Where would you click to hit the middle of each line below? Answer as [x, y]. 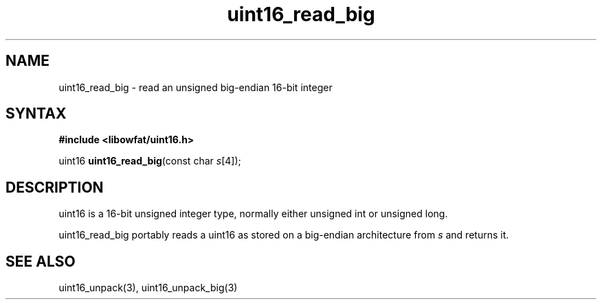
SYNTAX [36, 114]
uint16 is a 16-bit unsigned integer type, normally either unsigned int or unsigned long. [253, 214]
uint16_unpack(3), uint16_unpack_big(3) [148, 288]
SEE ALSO [41, 261]
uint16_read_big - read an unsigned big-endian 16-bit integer [196, 87]
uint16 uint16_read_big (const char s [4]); [150, 161]
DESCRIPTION [55, 187]
